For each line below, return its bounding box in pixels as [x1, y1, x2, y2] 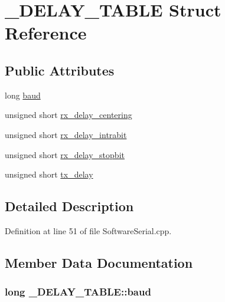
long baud [5, 88, 41, 101]
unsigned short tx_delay [5, 168, 93, 180]
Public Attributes [5, 61, 115, 79]
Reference [5, 21, 87, 45]
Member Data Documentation [5, 253, 193, 271]
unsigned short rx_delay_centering [5, 109, 132, 121]
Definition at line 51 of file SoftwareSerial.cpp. [5, 224, 172, 237]
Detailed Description [5, 197, 134, 215]
